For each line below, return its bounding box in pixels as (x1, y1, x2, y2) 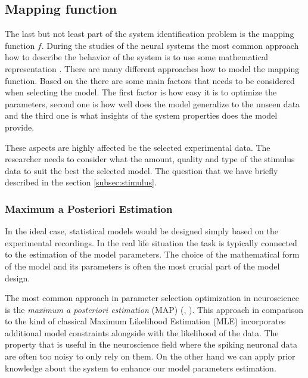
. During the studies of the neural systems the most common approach (41, 39, 299, 51)
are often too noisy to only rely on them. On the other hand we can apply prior (5, 350, 295, 362)
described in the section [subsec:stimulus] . (5, 176, 157, 188)
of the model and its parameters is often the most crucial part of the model (5, 259, 280, 272)
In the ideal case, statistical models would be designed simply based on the (5, 225, 279, 237)
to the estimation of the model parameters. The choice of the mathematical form (5, 248, 300, 261)
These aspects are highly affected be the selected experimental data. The (5, 141, 270, 153)
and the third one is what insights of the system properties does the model (5, 109, 278, 122)
